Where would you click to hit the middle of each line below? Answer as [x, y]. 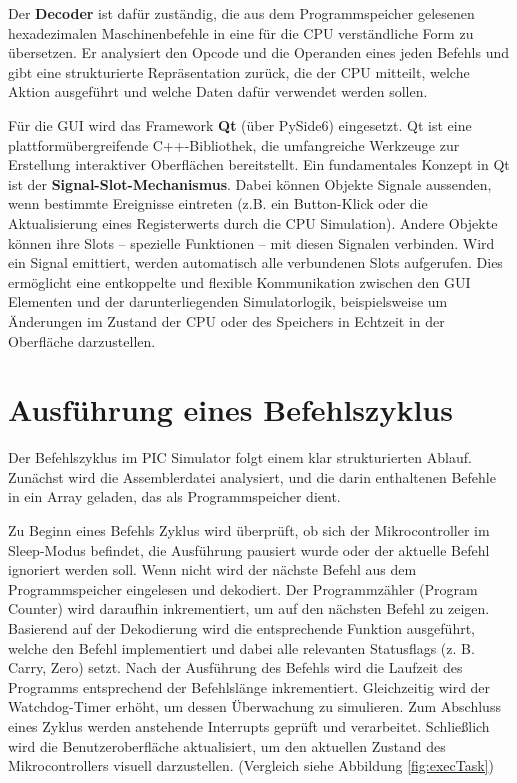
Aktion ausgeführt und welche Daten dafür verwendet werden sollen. [218, 91]
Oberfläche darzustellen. [82, 340]
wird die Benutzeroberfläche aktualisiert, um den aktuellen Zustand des [227, 745]
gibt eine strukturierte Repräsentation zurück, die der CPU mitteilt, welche [239, 71]
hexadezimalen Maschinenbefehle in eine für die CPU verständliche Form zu [241, 32]
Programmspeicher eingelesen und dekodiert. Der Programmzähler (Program [243, 588]
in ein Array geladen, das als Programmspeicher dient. [174, 496]
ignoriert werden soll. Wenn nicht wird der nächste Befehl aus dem [212, 569]
